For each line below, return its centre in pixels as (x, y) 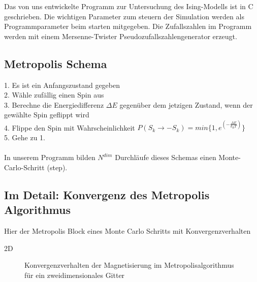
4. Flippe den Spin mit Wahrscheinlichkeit (70, 127)
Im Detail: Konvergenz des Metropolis (107, 194)
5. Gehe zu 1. (25, 137)
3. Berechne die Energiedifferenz (54, 104)
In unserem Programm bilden (50, 157)
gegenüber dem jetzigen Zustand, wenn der (186, 104)
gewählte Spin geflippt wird (47, 115)
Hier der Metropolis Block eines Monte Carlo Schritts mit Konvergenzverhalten (127, 231)
